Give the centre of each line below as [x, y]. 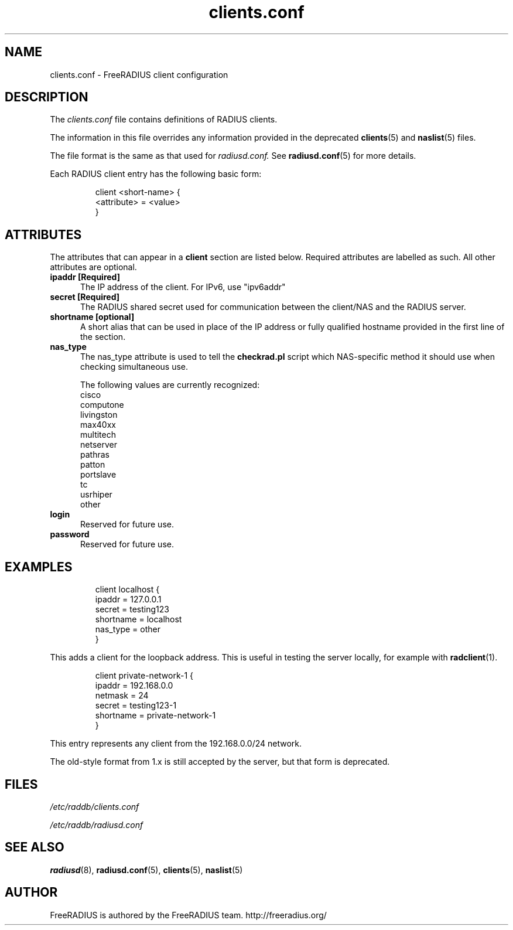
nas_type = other [128, 629]
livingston [99, 415]
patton [93, 465]
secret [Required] [85, 297]
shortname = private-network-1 [155, 716]
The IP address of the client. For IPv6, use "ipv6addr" [183, 287]
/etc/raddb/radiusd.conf [97, 825]
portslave [98, 475]
